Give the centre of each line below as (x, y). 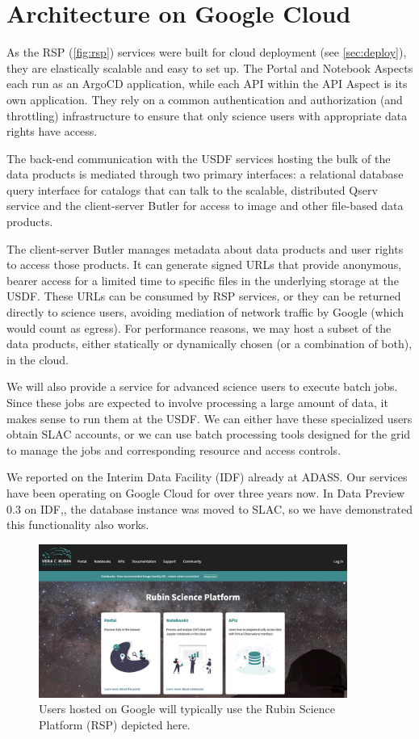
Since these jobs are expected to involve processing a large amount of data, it (197, 402)
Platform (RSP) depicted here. (115, 724)
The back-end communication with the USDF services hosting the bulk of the (199, 158)
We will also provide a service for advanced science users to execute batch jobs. (202, 386)
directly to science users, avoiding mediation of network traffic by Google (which (205, 312)
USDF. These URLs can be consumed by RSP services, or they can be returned (204, 296)
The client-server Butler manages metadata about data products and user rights (205, 248)
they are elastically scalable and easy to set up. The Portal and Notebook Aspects (210, 67)
